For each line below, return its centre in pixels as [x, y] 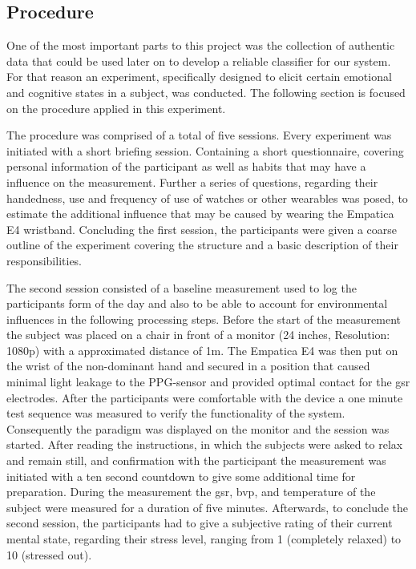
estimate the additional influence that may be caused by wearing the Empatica [200, 214]
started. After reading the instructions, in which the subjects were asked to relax [205, 444]
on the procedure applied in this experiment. [116, 108]
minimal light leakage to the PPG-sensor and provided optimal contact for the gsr [208, 382]
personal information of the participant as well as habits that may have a [186, 166]
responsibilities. [44, 260]
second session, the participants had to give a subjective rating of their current [200, 523]
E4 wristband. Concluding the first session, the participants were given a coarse [202, 229]
